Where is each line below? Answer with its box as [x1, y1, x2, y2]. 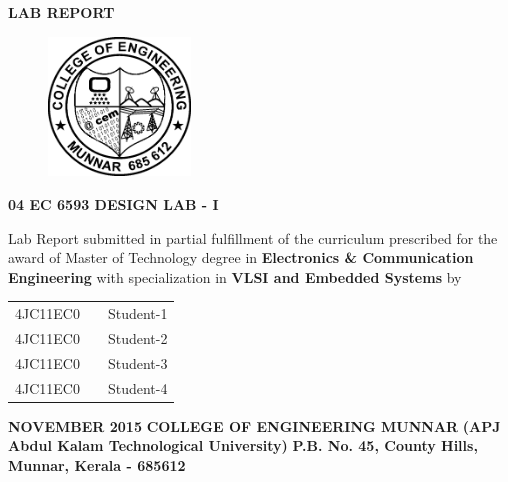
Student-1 [107, 303, 168, 324]
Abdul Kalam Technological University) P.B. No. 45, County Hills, [8, 435, 478, 456]
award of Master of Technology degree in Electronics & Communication [8, 247, 474, 268]
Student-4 [107, 377, 168, 398]
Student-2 [107, 327, 168, 348]
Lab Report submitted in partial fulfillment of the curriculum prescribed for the [8, 227, 498, 248]
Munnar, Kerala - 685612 [8, 454, 186, 475]
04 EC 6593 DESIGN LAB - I [8, 194, 219, 215]
